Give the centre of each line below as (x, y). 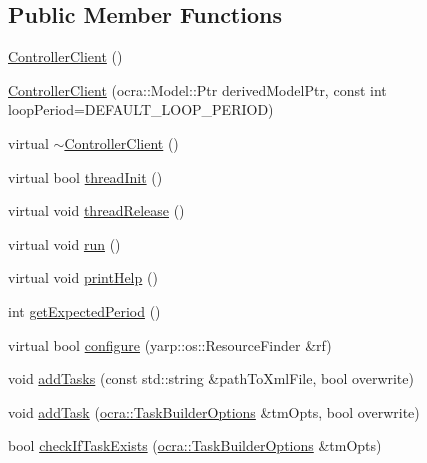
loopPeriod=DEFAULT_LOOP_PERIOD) (141, 109)
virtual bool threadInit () (85, 176)
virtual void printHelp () (83, 277)
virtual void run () (64, 243)
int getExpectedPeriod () (84, 310)
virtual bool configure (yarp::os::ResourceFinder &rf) (170, 344)
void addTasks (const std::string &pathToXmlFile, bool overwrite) (211, 378)
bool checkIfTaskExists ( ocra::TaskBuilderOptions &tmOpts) (195, 445)
